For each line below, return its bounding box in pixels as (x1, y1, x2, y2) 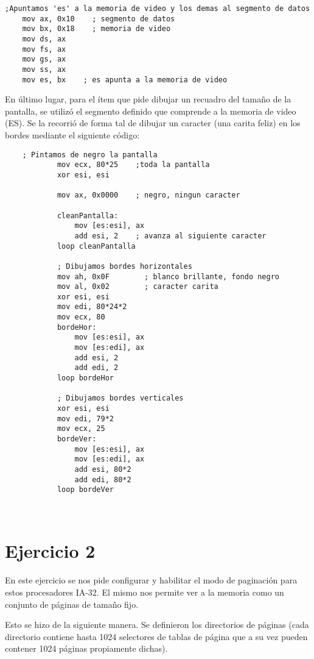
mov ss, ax (22, 65, 66, 74)
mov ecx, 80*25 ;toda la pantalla (57, 160, 210, 169)
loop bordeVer (57, 485, 114, 494)
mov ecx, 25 (57, 424, 105, 433)
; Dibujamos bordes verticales (57, 394, 184, 403)
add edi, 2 (74, 363, 119, 372)
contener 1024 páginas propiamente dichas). (5, 642, 168, 655)
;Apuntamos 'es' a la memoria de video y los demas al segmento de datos (5, 4, 310, 13)
